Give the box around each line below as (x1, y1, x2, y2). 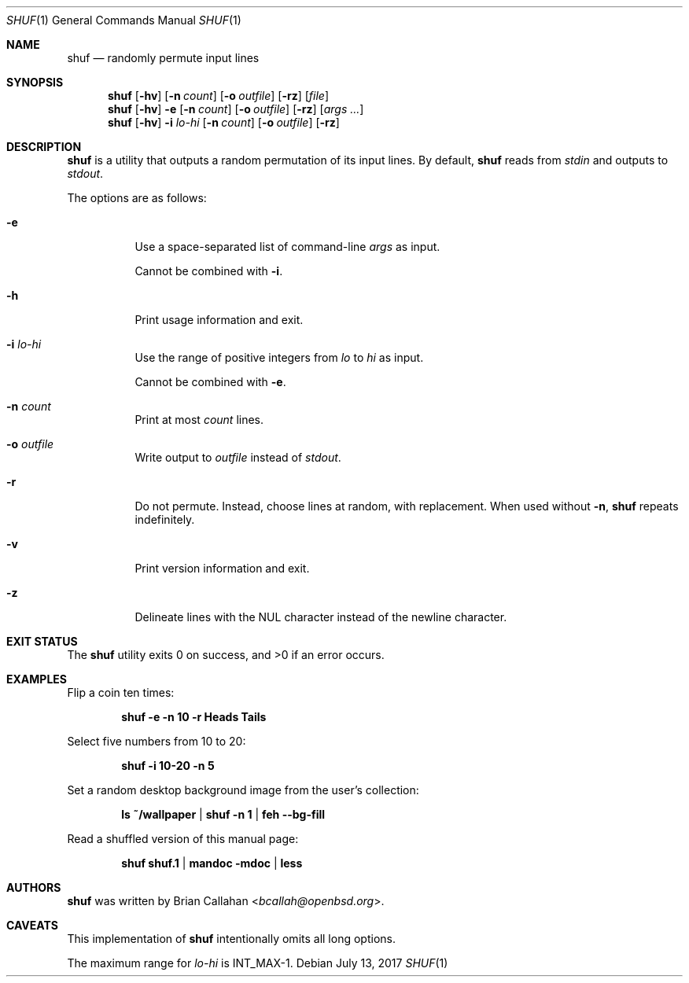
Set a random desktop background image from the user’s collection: (67, 783, 419, 797)
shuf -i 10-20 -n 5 (121, 759, 215, 772)
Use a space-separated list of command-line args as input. (134, 240, 440, 253)
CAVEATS (6, 919, 58, 932)
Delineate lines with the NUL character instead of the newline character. (134, 610, 507, 624)
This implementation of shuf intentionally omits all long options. (67, 932, 396, 945)
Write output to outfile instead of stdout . (134, 451, 341, 464)
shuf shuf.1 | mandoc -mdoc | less (121, 856, 303, 870)
